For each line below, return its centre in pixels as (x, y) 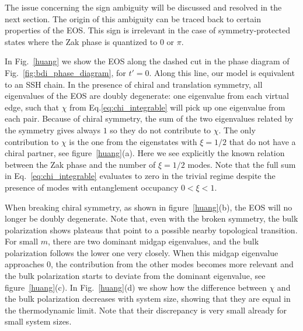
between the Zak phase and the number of (80, 164)
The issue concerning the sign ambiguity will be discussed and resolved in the (143, 7)
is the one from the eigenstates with (133, 141)
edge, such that (32, 107)
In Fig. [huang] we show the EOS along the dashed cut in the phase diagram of (147, 61)
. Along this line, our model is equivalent (222, 72)
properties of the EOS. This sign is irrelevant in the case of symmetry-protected (147, 30)
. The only (237, 130)
